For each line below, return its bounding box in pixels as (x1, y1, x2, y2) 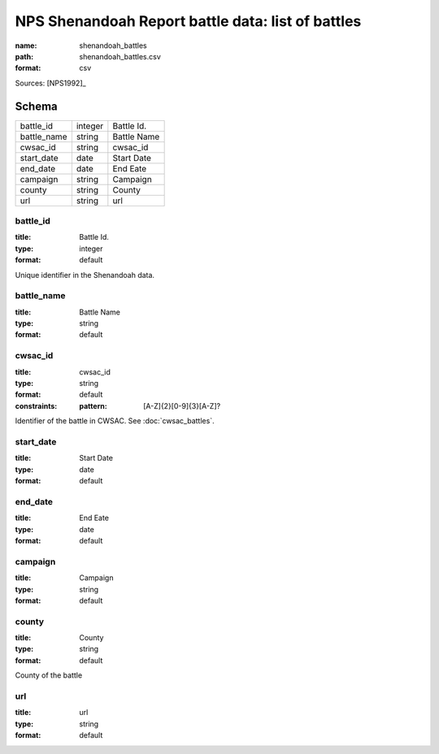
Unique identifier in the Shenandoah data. (15, 270, 154, 279)
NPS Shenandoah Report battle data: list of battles (15, 12, 362, 30)
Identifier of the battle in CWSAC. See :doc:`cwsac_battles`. (15, 416, 215, 426)
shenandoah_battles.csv (79, 51, 162, 61)
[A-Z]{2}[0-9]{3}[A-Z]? (143, 401, 221, 410)
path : (15, 51, 34, 61)
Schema (15, 99, 59, 113)
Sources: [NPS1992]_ (15, 78, 86, 88)
